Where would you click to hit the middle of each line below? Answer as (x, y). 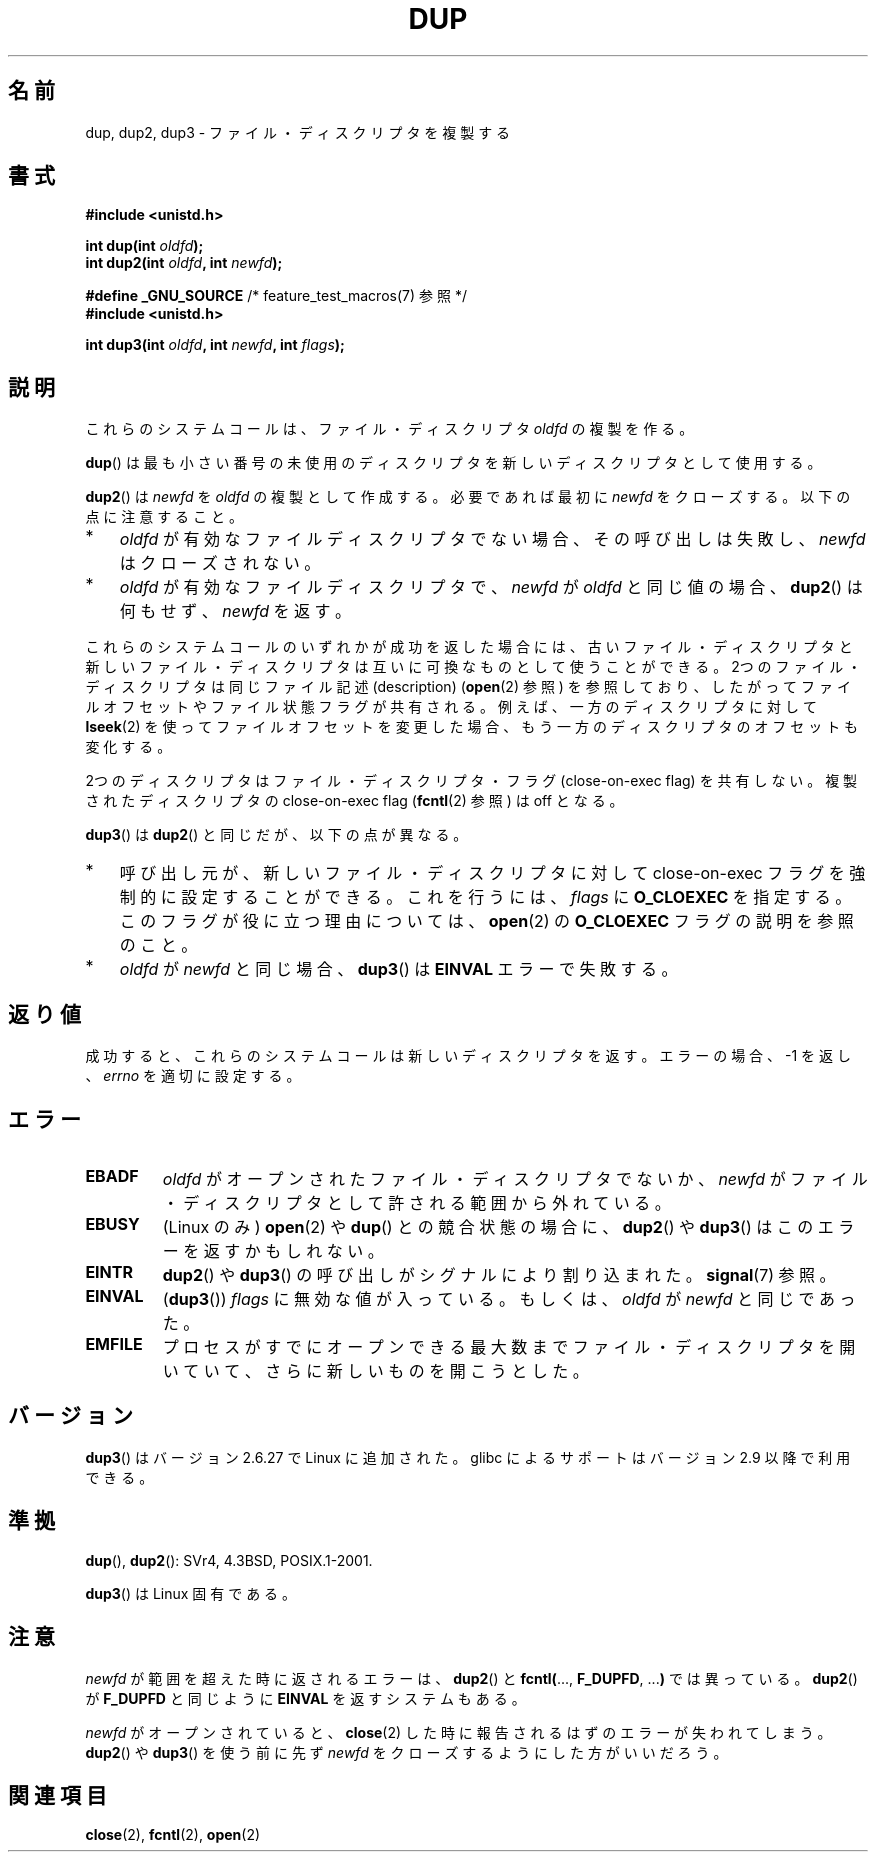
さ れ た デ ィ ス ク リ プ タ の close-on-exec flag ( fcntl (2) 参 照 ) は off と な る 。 (354, 801)
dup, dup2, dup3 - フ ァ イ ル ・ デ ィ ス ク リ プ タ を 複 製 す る (298, 132)
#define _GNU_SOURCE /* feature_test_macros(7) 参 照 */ (276, 296)
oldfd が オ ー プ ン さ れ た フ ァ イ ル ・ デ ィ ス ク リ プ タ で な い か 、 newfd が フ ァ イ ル (515, 1178)
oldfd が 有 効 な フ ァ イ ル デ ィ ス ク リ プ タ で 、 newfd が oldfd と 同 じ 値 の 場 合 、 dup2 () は (491, 587)
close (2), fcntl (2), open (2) (173, 1835)
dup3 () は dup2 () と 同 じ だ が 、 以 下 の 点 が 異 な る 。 (276, 835)
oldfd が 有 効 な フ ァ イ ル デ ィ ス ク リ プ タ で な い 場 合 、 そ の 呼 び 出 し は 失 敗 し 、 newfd (492, 539)
